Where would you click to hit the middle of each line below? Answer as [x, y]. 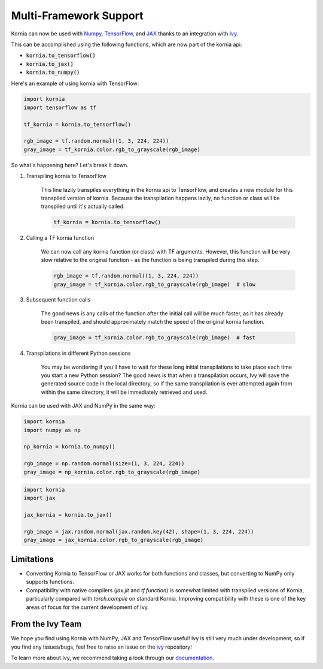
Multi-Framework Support [77, 16]
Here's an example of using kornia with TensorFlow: [75, 83]
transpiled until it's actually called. [83, 206]
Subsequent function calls [58, 300]
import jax [39, 498]
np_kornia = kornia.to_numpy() [70, 447]
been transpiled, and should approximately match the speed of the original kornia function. [153, 322]
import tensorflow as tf [60, 107]
